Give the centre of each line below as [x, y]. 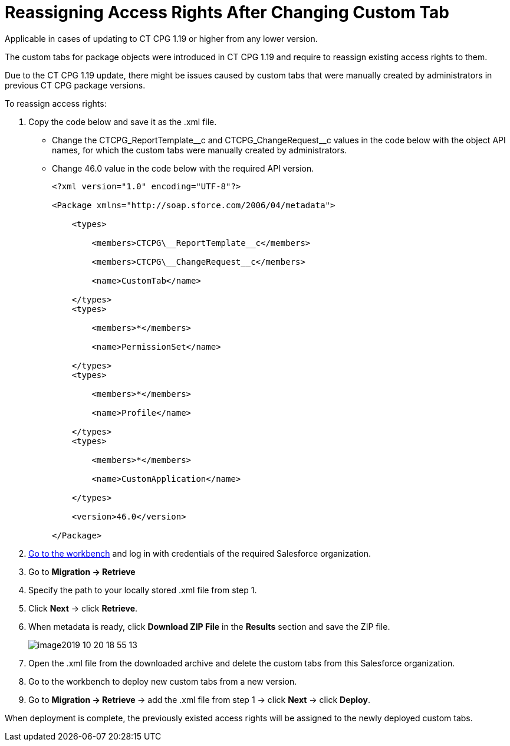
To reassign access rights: [56, 103]
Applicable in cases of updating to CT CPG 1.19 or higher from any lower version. [161, 38]
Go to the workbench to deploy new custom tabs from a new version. [163, 681]
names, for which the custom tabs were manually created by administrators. [200, 150]
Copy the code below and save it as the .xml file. [123, 121]
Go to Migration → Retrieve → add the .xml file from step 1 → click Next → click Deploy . [199, 699]
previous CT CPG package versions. [75, 85]
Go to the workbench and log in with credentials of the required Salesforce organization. [200, 553]
